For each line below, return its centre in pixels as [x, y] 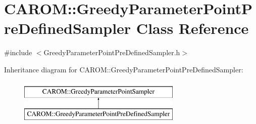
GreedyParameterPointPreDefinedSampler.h [112, 52]
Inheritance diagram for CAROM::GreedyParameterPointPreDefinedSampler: [124, 69]
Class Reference [192, 28]
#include [18, 52]
